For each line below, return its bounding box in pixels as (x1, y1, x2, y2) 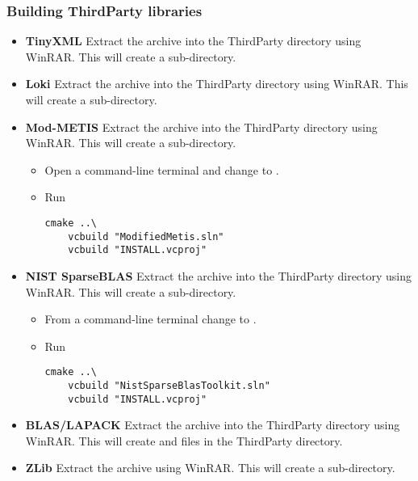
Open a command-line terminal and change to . (44, 161, 279, 178)
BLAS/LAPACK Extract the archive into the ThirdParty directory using (25, 416, 400, 433)
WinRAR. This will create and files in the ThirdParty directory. (25, 432, 343, 449)
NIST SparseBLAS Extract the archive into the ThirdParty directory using (25, 267, 412, 284)
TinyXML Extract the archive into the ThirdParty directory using (25, 32, 362, 49)
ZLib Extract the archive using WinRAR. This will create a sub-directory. (25, 459, 395, 476)
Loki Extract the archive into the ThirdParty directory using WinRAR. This (25, 75, 408, 92)
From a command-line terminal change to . (44, 310, 257, 327)
